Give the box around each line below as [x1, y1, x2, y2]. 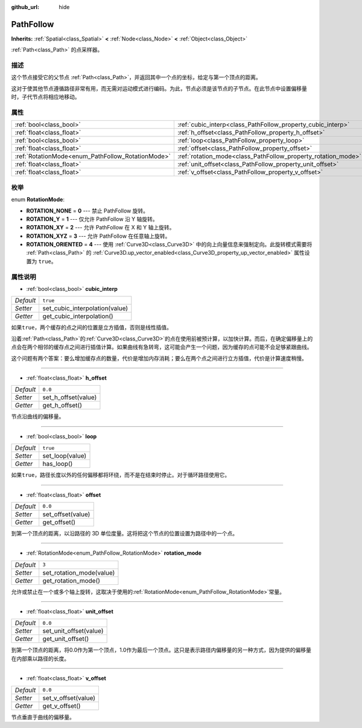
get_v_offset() [42, 701, 81, 710]
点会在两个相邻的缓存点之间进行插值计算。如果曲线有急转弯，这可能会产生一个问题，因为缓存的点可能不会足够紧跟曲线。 [11, 343, 313, 351]
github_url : [11, 4, 39, 10]
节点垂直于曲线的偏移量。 [11, 713, 75, 721]
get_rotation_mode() [42, 576, 101, 585]
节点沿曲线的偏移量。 [11, 413, 65, 420]
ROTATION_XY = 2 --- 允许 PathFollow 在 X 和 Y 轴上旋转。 [26, 224, 175, 231]
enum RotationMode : [11, 196, 65, 203]
